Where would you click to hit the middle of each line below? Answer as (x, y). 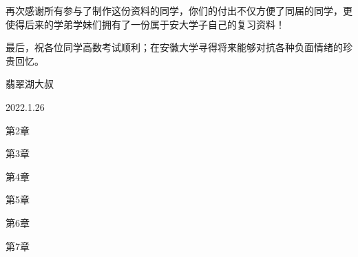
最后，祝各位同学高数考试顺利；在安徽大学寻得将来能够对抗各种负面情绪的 (174, 47)
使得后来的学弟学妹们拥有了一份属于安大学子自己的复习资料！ (145, 24)
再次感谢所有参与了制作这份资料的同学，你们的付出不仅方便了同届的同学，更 (179, 10)
